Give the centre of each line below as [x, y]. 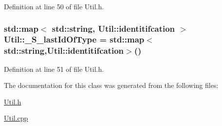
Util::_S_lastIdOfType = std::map [74, 39]
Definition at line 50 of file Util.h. [54, 6]
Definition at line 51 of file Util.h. [54, 69]
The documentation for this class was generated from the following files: [111, 85]
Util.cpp [16, 118]
